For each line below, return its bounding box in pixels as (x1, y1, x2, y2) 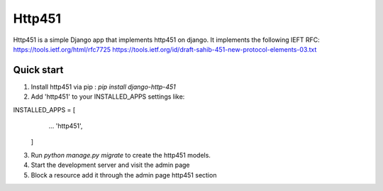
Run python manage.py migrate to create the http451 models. (30, 151, 211, 159)
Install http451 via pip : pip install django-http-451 (30, 82, 177, 91)
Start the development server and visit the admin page (30, 160, 191, 170)
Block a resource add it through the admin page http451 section (30, 170, 217, 179)
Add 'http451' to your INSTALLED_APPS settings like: (30, 92, 185, 101)
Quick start (13, 64, 64, 76)
